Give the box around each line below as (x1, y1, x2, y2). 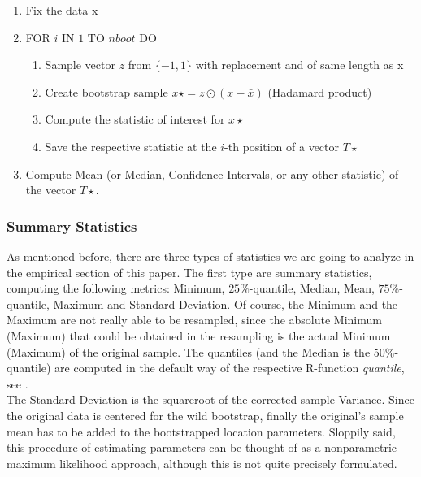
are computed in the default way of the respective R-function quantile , (54, 359, 405, 376)
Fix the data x (25, 2, 98, 18)
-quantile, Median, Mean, (249, 280, 375, 297)
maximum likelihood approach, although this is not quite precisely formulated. (7, 454, 397, 471)
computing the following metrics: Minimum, (7, 280, 225, 297)
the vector (25, 181, 76, 198)
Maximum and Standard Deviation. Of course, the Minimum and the (53, 295, 398, 312)
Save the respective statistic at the (45, 137, 217, 154)
